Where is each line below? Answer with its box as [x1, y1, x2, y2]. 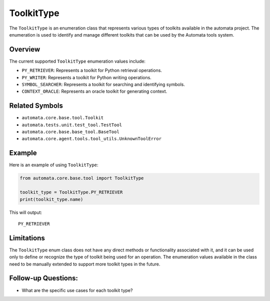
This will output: [9, 209, 42, 215]
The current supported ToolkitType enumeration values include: [9, 58, 146, 64]
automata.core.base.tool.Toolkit [21, 115, 104, 121]
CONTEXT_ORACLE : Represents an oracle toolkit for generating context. [21, 88, 167, 95]
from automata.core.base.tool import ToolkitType [19, 175, 144, 181]
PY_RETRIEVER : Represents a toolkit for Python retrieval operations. [21, 68, 162, 74]
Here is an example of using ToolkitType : [9, 162, 98, 168]
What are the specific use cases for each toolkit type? [21, 287, 133, 293]
